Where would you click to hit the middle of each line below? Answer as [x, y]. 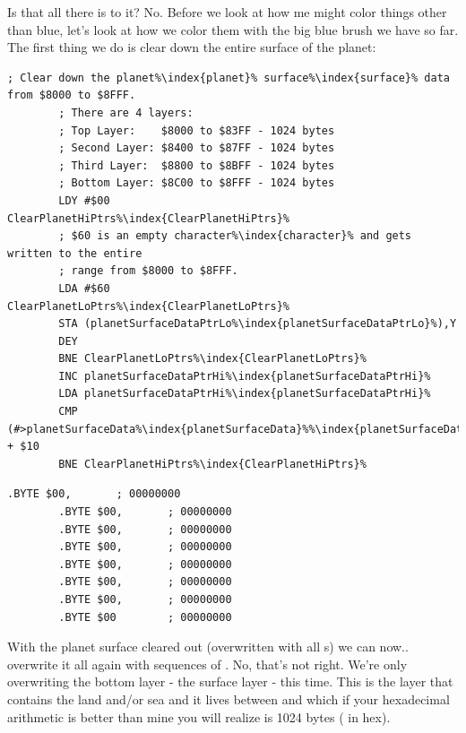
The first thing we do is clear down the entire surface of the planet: [192, 47]
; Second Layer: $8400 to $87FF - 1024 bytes [197, 148]
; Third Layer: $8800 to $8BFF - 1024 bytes [197, 165]
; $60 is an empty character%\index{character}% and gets [235, 236]
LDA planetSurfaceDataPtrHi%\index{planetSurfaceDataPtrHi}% [245, 394]
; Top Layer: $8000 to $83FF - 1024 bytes [197, 130]
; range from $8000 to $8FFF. [148, 271]
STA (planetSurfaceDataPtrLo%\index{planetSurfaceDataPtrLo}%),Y [258, 324]
